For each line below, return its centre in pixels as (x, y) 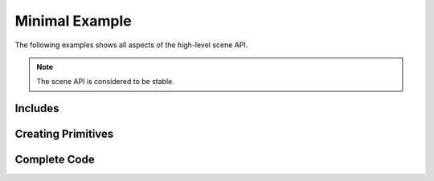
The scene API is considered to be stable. (105, 82)
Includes (37, 109)
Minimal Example (73, 21)
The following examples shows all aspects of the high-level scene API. (131, 45)
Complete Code (55, 160)
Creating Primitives (64, 134)
